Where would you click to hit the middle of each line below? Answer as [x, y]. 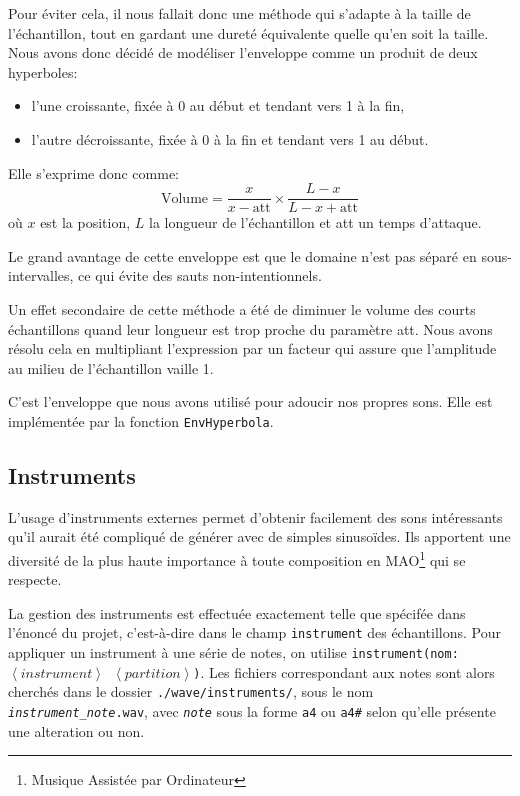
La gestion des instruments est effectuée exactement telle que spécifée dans [237, 612]
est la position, [85, 222]
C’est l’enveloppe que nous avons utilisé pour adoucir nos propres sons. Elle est [250, 401]
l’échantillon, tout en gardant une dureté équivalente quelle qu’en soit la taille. [248, 32]
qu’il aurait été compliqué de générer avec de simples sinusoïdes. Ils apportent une [259, 536]
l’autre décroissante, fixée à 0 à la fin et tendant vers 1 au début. [230, 138]
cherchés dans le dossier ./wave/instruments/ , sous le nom [191, 691]
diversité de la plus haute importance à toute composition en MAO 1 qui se [237, 558]
